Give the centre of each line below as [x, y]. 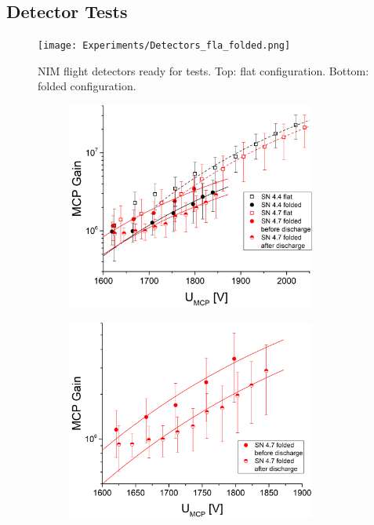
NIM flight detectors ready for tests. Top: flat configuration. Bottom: [203, 70]
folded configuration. [87, 86]
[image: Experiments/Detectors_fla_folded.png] [164, 46]
